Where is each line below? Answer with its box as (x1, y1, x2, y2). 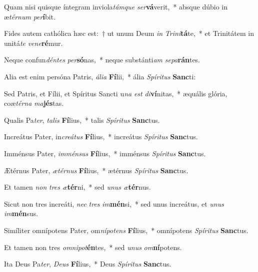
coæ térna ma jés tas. (4, 98, 64, 108)
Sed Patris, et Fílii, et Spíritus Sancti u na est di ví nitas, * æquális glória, (4, 88, 227, 98)
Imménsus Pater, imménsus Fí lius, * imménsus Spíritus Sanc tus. (4, 148, 206, 158)
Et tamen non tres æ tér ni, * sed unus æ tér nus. (4, 182, 151, 192)
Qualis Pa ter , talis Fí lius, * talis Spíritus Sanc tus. (4, 114, 160, 125)
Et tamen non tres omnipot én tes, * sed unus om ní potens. (4, 242, 182, 252)
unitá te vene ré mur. (4, 37, 63, 48)
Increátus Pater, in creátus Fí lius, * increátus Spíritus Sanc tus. (4, 131, 198, 142)
